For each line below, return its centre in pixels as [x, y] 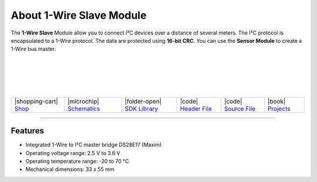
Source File [240, 108]
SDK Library [141, 108]
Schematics [84, 108]
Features [27, 131]
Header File [196, 108]
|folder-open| [143, 101]
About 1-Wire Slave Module [79, 15]
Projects [279, 108]
